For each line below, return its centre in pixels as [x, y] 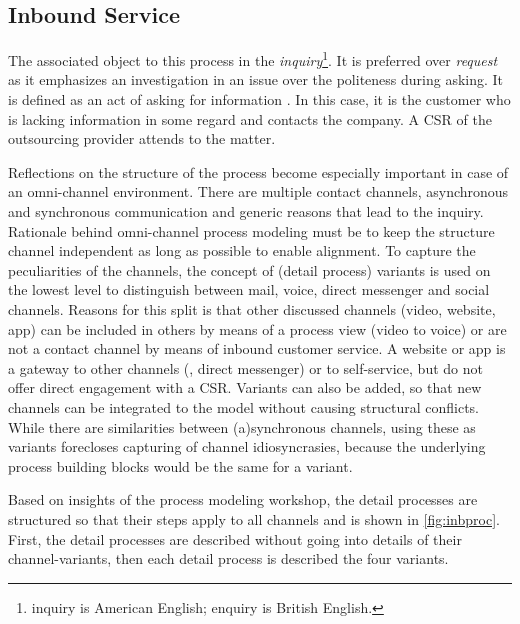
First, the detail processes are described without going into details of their [235, 538]
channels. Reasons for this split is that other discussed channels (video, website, [252, 308]
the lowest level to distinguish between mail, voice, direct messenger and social [249, 289]
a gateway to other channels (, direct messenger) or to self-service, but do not [245, 367]
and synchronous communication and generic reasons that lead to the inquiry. [246, 211]
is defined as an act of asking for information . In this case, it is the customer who [259, 99]
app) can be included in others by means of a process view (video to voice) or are [257, 328]
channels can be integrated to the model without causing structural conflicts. [243, 406]
